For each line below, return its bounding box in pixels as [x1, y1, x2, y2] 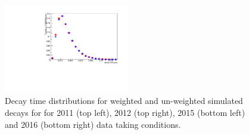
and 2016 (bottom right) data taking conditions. [5, 118, 181, 130]
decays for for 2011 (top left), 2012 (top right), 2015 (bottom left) [5, 106, 245, 118]
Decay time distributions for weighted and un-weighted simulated [5, 94, 243, 107]
